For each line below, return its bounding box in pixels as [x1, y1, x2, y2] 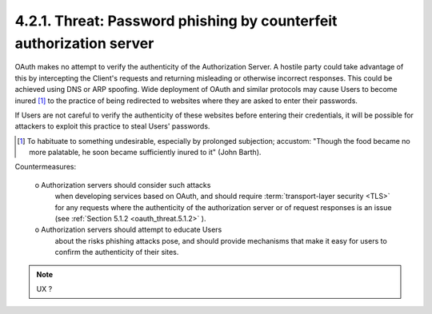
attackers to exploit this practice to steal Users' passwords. [14, 121, 210, 131]
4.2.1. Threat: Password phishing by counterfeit [14, 12, 338, 30]
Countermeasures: [14, 162, 76, 172]
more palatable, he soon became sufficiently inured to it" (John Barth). [29, 148, 262, 157]
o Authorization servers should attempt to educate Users [34, 225, 222, 235]
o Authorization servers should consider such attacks [34, 180, 211, 189]
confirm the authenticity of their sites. [54, 248, 179, 257]
